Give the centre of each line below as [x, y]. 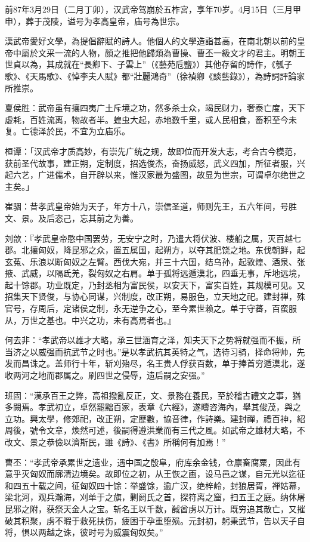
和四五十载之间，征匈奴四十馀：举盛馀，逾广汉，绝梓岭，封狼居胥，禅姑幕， [155, 485]
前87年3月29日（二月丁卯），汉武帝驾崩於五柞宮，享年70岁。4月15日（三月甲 [153, 9]
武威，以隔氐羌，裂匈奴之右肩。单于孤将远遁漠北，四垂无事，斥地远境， [163, 273]
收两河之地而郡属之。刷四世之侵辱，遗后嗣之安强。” [105, 375]
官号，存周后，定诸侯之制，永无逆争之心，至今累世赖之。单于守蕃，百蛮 [147, 308]
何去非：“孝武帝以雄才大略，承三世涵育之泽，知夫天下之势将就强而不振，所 [153, 340]
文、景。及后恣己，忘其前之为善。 [72, 218]
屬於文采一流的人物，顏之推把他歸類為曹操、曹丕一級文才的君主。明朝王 [163, 52]
